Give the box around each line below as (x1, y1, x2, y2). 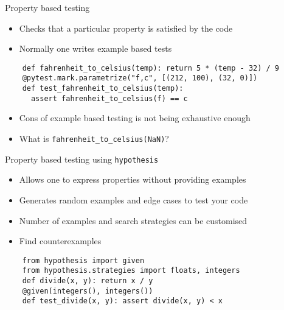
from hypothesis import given (22, 256, 145, 265)
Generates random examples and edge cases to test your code (19, 193, 248, 206)
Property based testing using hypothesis (5, 152, 159, 165)
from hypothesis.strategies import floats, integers (22, 266, 240, 275)
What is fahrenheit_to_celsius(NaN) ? (19, 132, 169, 144)
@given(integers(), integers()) (22, 286, 153, 295)
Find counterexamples (19, 234, 102, 247)
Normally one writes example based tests (19, 42, 172, 55)
